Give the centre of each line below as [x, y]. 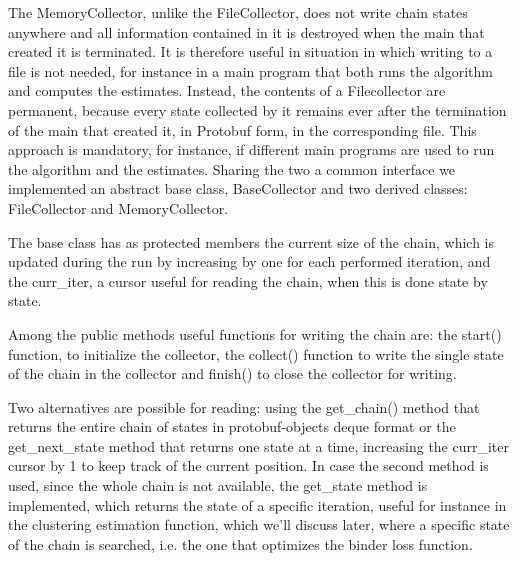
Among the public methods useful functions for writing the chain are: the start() [255, 333]
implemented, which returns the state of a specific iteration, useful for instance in [257, 504]
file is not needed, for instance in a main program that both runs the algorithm [251, 70]
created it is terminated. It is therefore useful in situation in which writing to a [250, 51]
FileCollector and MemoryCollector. [118, 207]
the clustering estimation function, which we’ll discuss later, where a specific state [259, 524]
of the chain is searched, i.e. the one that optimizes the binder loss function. [240, 543]
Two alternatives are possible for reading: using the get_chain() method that [244, 406]
